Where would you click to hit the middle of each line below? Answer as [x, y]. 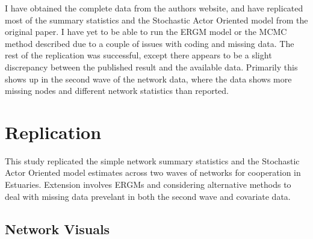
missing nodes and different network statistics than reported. [117, 91]
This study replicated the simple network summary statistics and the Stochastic [152, 160]
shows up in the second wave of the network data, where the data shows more [148, 79]
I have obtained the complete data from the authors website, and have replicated [154, 8]
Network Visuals [57, 228]
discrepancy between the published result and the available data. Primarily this [151, 67]
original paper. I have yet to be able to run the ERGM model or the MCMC [146, 32]
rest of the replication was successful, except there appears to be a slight [138, 55]
